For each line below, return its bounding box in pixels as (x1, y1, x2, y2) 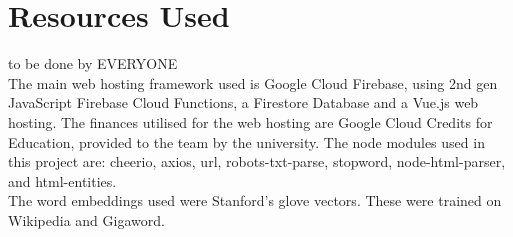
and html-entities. (8, 170, 117, 191)
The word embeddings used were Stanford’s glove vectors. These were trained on (8, 190, 502, 211)
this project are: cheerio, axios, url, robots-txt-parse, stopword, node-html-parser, (8, 151, 506, 172)
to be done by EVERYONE (8, 53, 178, 74)
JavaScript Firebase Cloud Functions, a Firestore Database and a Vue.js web (8, 92, 479, 113)
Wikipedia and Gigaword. (8, 209, 165, 230)
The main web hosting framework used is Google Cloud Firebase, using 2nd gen (8, 72, 498, 93)
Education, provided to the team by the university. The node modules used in (8, 131, 485, 152)
